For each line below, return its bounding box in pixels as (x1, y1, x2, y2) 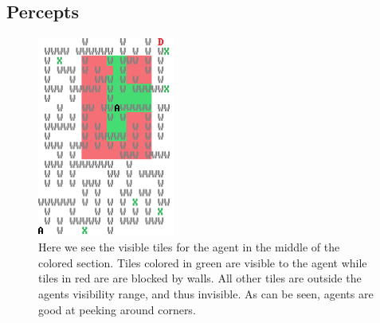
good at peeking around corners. (38, 301, 196, 317)
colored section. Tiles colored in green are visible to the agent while (38, 254, 367, 270)
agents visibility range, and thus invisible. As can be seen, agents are (38, 286, 374, 302)
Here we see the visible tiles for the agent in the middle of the (38, 239, 340, 255)
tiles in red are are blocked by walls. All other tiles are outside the (38, 270, 362, 286)
